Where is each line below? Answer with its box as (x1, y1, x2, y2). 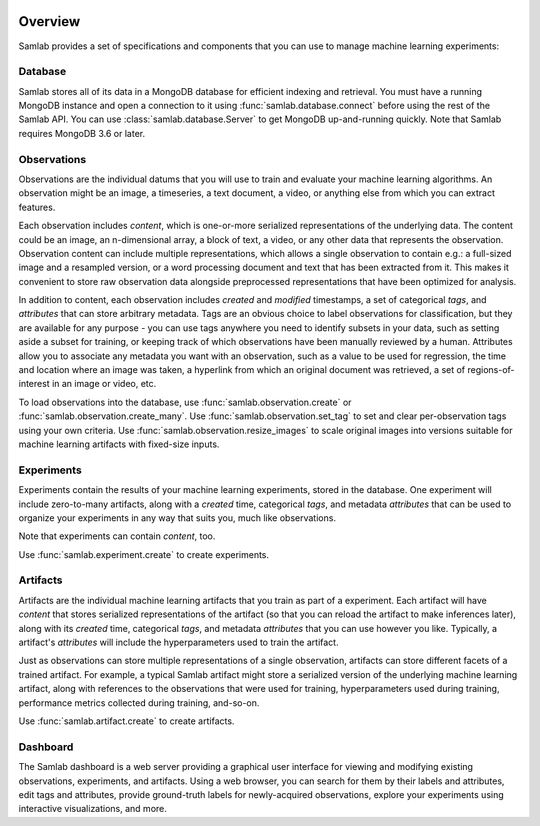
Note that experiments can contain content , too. (18, 530, 216, 542)
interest (18, 378, 50, 390)
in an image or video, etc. (51, 378, 157, 390)
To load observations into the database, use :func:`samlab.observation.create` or (18, 396, 352, 408)
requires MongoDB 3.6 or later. (18, 127, 145, 139)
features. (18, 201, 56, 213)
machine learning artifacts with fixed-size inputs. (18, 438, 220, 450)
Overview (18, 13, 81, 30)
